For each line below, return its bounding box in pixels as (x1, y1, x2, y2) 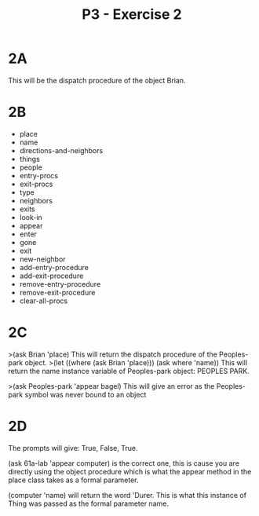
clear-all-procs (19, 296, 68, 306)
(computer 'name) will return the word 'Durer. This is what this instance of (8, 490, 247, 500)
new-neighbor (19, 254, 66, 264)
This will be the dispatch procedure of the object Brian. (8, 75, 186, 85)
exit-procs (19, 179, 53, 188)
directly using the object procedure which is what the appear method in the (8, 467, 252, 476)
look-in (19, 212, 43, 221)
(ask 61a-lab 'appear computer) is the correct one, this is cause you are (8, 458, 239, 468)
